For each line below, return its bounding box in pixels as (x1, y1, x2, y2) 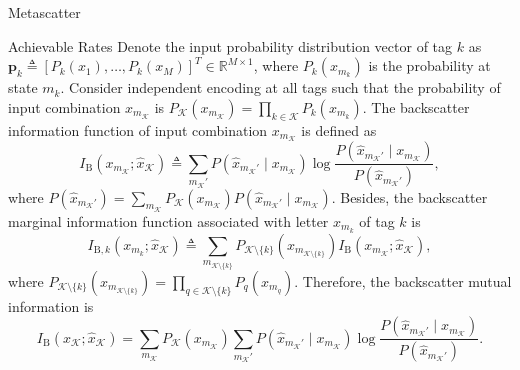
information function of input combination (8, 119, 268, 140)
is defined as (301, 119, 377, 140)
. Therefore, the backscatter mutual (294, 270, 512, 291)
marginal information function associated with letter (8, 210, 329, 231)
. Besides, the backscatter (331, 186, 488, 207)
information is (8, 295, 94, 316)
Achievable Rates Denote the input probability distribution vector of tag (8, 35, 453, 56)
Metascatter (8, 2, 81, 22)
